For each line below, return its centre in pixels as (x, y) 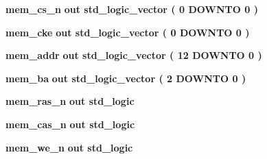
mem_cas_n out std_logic (70, 124)
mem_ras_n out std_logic (70, 101)
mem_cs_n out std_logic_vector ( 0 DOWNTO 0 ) (132, 9)
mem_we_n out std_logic (69, 147)
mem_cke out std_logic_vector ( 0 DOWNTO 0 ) (128, 32)
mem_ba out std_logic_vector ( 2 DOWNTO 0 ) (126, 78)
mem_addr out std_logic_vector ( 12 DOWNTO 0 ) (134, 55)
